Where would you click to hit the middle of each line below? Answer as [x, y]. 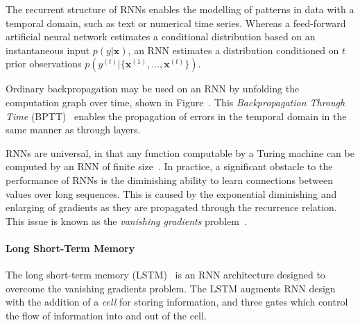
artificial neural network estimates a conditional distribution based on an [161, 36]
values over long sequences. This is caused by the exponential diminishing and [171, 193]
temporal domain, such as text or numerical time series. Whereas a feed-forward [176, 23]
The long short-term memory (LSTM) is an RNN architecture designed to [165, 275]
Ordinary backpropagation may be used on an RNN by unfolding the [153, 89]
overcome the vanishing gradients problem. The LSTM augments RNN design [171, 288]
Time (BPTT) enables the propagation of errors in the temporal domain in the [176, 116]
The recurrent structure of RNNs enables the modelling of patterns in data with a [180, 9]
